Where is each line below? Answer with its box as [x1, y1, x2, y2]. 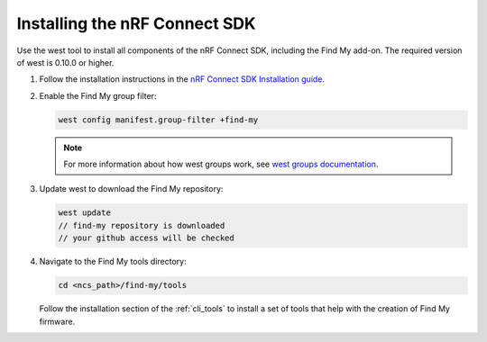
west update [58, 208, 112, 218]
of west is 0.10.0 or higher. [16, 57, 115, 67]
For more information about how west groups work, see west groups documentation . [63, 158, 379, 170]
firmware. [39, 316, 76, 327]
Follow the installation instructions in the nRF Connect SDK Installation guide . [39, 74, 325, 85]
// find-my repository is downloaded [58, 220, 225, 230]
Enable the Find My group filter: [39, 90, 157, 101]
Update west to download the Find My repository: [39, 184, 224, 194]
